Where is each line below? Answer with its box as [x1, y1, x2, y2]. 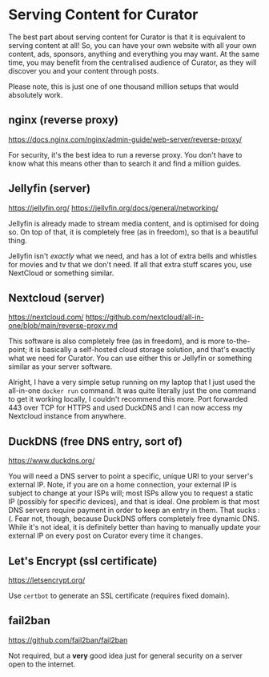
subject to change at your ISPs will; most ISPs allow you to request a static [8, 488, 254, 498]
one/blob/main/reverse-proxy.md [8, 321, 118, 330]
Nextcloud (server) [8, 290, 106, 305]
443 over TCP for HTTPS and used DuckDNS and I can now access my [8, 403, 243, 413]
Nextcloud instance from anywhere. [8, 411, 126, 421]
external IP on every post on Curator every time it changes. [8, 531, 203, 541]
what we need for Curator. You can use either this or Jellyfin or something [8, 354, 252, 363]
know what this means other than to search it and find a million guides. [8, 158, 242, 168]
